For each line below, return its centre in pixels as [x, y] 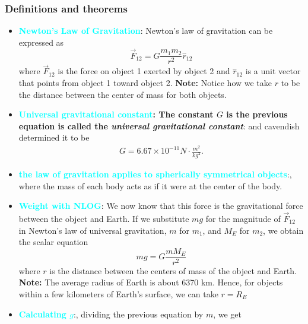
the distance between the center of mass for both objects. [123, 94]
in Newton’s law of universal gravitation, [93, 230]
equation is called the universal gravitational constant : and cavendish [159, 126]
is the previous [257, 114]
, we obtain [283, 230]
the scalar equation [53, 242]
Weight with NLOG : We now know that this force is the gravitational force [161, 206]
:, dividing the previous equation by [138, 314]
